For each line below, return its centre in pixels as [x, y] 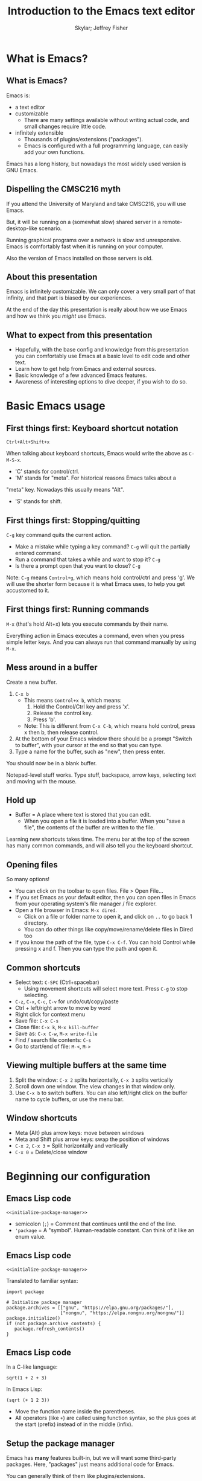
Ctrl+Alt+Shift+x [28, 442]
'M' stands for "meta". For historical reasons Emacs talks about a [96, 478]
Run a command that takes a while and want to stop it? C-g [88, 559]
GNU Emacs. [22, 170]
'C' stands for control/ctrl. [47, 472]
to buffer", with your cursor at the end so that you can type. [89, 745]
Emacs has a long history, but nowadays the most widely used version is [96, 164]
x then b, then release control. [61, 732]
